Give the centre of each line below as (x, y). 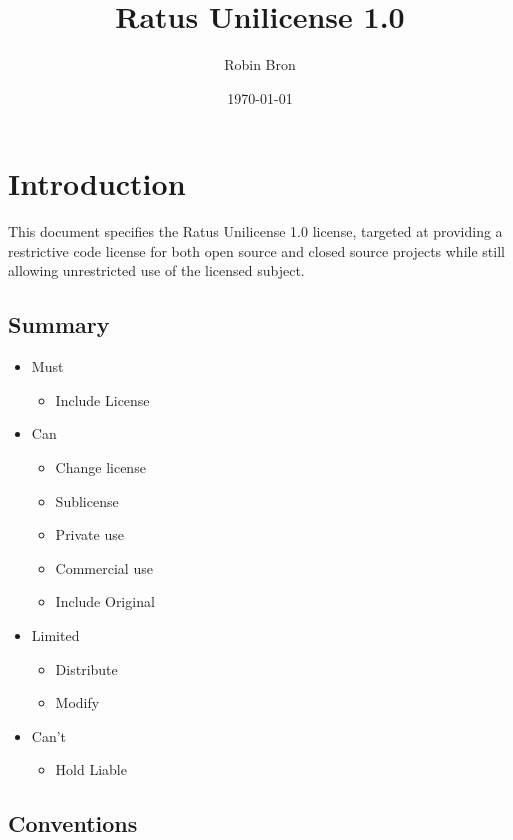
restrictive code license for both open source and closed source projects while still (256, 250)
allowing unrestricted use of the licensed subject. (156, 270)
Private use (89, 534)
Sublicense (87, 500)
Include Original (105, 601)
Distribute (86, 668)
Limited (55, 634)
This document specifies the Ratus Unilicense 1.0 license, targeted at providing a (255, 231)
